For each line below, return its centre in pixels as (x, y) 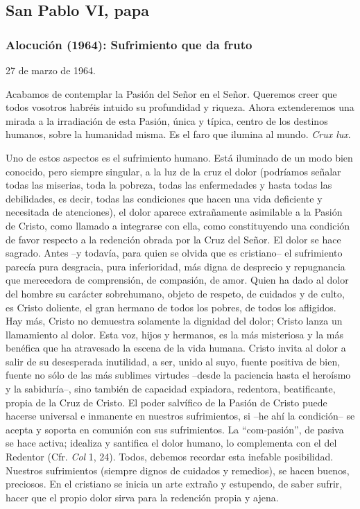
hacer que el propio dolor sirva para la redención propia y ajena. (142, 497)
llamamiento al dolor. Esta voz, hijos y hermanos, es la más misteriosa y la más (174, 334)
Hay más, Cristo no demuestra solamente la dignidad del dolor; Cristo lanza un (174, 321)
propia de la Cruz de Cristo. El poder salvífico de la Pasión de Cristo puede (166, 402)
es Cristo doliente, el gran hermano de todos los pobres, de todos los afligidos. (171, 307)
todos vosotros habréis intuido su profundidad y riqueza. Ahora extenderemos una (180, 107)
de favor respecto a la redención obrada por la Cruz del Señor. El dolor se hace (173, 239)
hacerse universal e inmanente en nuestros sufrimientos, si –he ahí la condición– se (180, 416)
